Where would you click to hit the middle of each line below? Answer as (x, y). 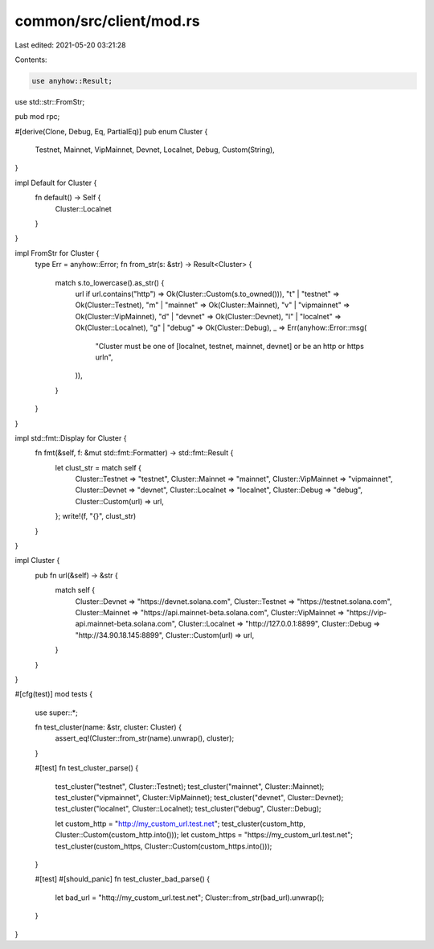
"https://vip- (366, 612)
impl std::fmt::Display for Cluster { (71, 438)
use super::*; (56, 713)
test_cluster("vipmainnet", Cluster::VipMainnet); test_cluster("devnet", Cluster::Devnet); (199, 798)
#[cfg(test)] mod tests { (53, 694)
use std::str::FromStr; (50, 101)
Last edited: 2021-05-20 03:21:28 (70, 45)
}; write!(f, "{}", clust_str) (96, 516)
